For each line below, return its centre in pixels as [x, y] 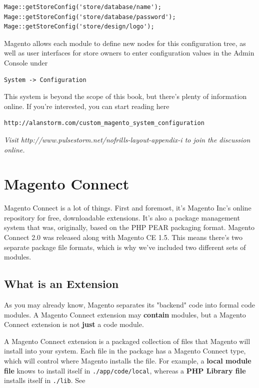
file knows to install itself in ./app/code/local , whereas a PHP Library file [125, 370]
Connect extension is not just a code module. [74, 324]
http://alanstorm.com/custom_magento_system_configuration [104, 123]
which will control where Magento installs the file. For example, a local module [128, 360]
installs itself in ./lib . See [45, 380]
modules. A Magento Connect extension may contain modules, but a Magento [125, 314]
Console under [26, 62]
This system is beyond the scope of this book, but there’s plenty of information [125, 96]
